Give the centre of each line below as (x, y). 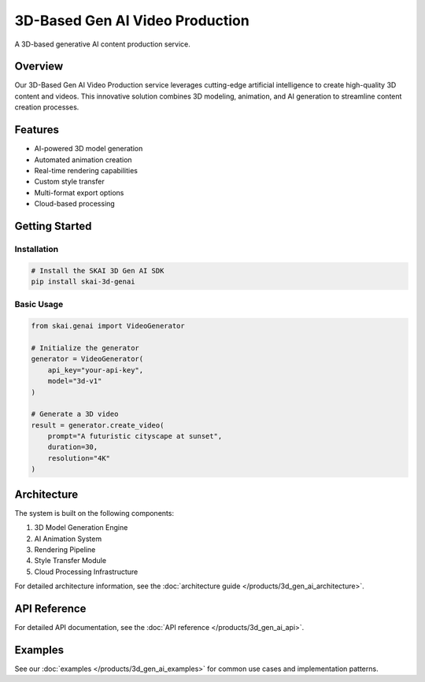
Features (37, 130)
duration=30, (73, 447)
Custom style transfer (70, 182)
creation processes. (47, 107)
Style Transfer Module (70, 561)
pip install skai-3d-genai (83, 282)
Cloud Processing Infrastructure (86, 572)
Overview (39, 67)
